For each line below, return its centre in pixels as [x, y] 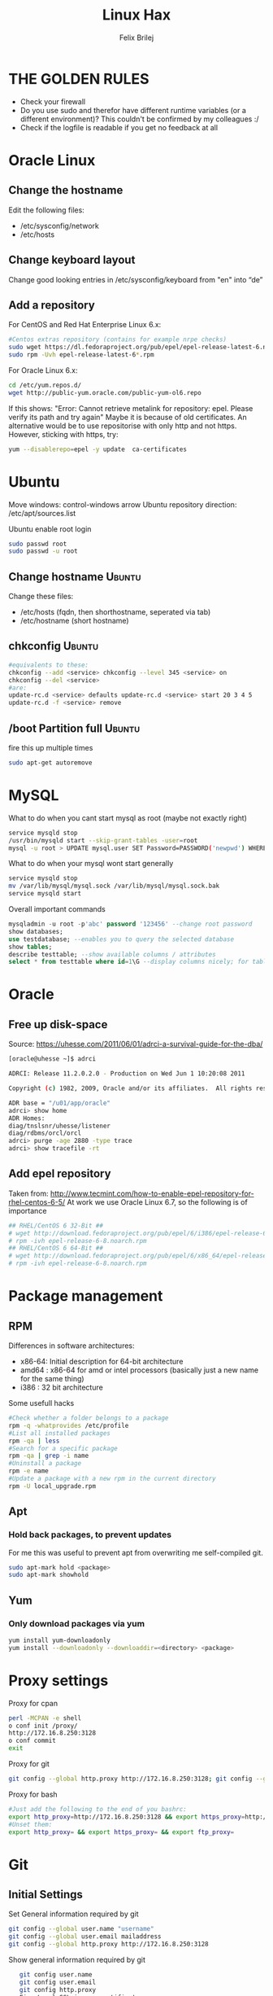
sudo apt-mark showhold [49, 1575]
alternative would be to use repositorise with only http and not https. [123, 426]
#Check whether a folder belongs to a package [89, 1418]
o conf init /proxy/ [43, 1726]
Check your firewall [53, 101]
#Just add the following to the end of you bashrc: [97, 1809]
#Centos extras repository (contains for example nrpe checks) [118, 339]
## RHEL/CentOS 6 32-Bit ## [56, 1226]
